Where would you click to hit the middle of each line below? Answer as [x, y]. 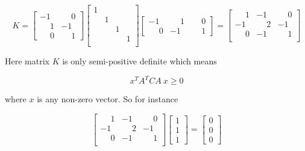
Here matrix [27, 61]
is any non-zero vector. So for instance [108, 99]
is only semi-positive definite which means [140, 61]
